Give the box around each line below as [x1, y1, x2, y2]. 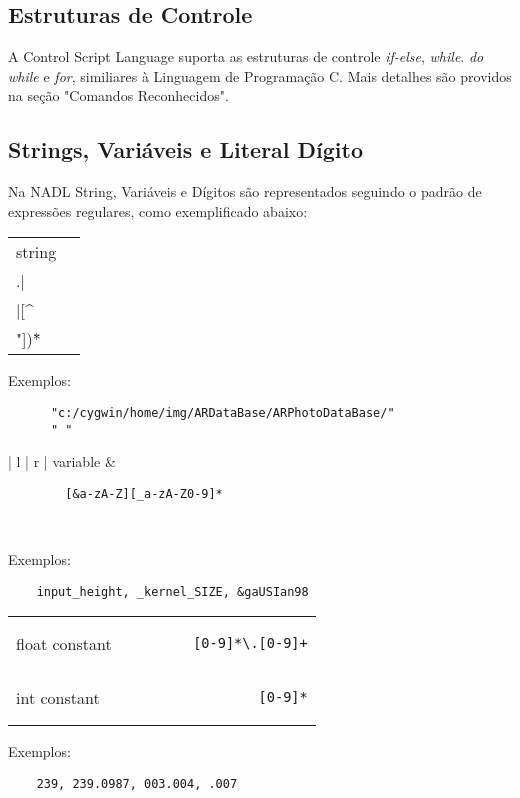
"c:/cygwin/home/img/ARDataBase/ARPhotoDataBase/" [50, 405, 395, 420]
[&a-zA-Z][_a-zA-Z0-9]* [65, 486, 223, 501]
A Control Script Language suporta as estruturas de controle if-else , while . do [8, 46, 484, 67]
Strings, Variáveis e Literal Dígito [8, 134, 364, 165]
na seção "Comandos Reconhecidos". [8, 85, 229, 106]
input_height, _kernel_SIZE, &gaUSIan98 [36, 584, 309, 599]
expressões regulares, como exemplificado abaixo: [8, 200, 308, 221]
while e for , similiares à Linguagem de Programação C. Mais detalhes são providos [8, 65, 512, 86]
